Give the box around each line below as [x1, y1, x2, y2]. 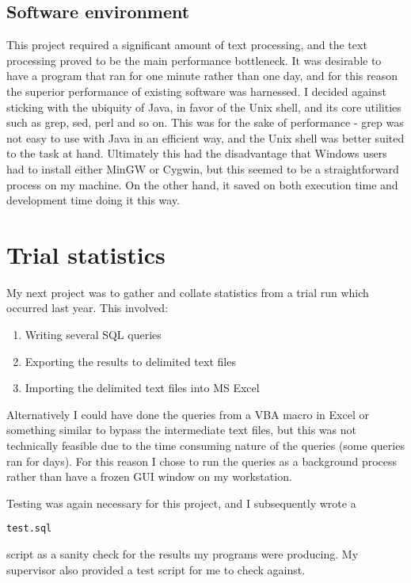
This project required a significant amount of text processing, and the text [6, 36, 367, 53]
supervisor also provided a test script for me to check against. [6, 561, 306, 577]
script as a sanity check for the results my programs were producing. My [6, 546, 359, 562]
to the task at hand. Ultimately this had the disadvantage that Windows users [6, 145, 387, 162]
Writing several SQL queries [25, 326, 162, 343]
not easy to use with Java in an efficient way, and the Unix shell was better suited [6, 129, 405, 146]
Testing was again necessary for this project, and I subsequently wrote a [6, 494, 356, 511]
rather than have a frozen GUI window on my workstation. [6, 468, 292, 485]
